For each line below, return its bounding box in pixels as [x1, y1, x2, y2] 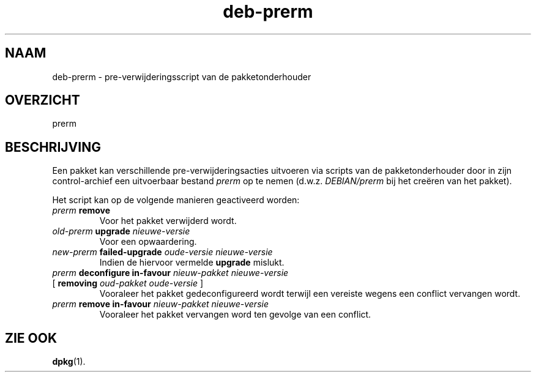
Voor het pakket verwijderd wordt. [99, 215, 237, 226]
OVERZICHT [5, 92, 80, 108]
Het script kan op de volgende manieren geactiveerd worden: [52, 195, 300, 206]
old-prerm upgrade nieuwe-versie [52, 226, 190, 237]
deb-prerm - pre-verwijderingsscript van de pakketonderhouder [52, 71, 311, 82]
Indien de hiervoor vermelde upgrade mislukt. [99, 257, 285, 268]
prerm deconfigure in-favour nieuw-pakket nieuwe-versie [52, 267, 289, 278]
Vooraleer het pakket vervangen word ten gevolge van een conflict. [99, 309, 371, 320]
